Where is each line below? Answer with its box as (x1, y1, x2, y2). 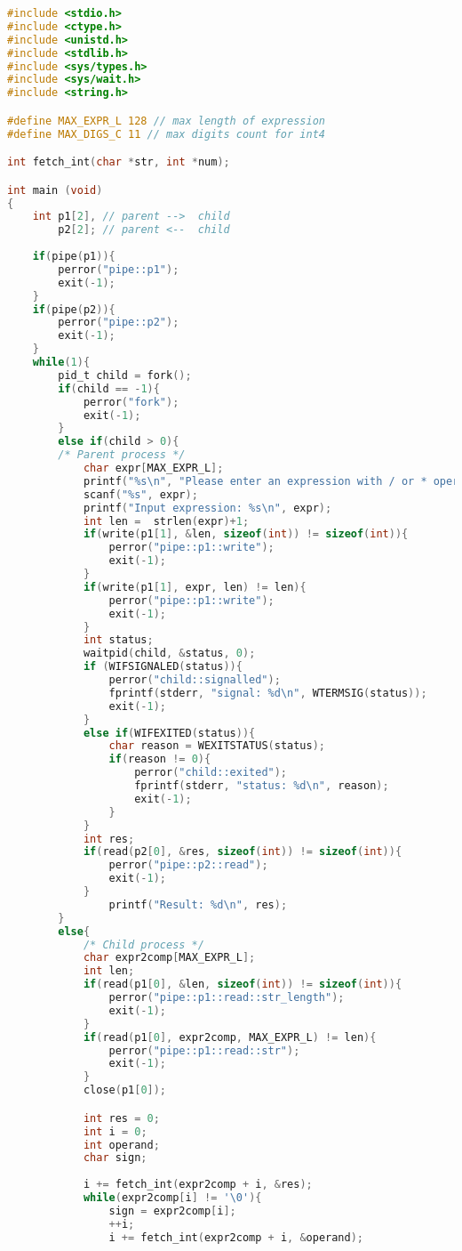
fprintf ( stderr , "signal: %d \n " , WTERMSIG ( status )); (108, 686, 427, 699)
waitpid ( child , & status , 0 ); (83, 647, 256, 660)
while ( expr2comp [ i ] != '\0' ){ (83, 1191, 262, 1204)
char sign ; (83, 1151, 147, 1165)
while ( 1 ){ (32, 356, 91, 369)
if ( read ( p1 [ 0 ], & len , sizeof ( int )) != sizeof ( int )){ (83, 978, 402, 991)
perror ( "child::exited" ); (134, 766, 288, 779)
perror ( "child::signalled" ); (108, 674, 281, 687)
